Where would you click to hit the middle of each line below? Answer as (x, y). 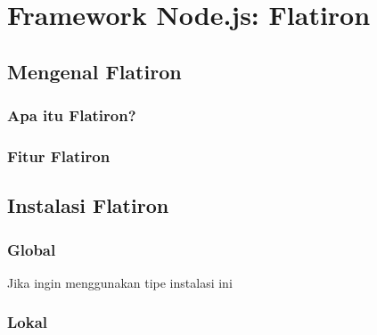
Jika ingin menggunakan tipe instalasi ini (120, 282)
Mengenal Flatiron (94, 71)
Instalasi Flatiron (88, 205)
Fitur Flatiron (59, 155)
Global (32, 249)
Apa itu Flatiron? (72, 115)
